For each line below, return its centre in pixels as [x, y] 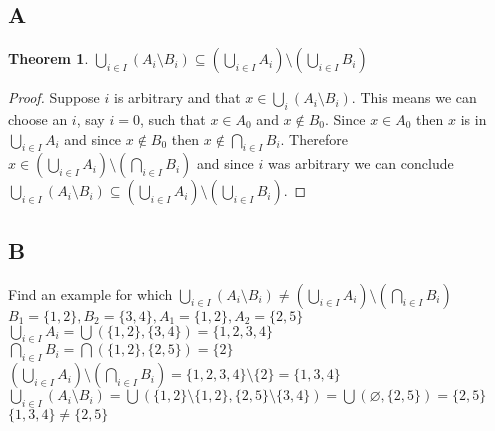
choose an [38, 119]
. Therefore [314, 138]
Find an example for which [90, 293]
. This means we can [414, 97]
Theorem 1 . [48, 58]
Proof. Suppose [54, 97]
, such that [172, 119]
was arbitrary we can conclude [361, 163]
